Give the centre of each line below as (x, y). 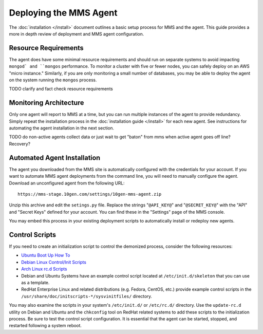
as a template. (35, 282)
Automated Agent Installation (55, 158)
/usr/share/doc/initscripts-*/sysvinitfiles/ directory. (87, 296)
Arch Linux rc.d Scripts (44, 269)
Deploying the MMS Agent (63, 13)
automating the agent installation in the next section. (62, 128)
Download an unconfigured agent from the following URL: (67, 183)
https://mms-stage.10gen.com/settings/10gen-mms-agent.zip (90, 194)
